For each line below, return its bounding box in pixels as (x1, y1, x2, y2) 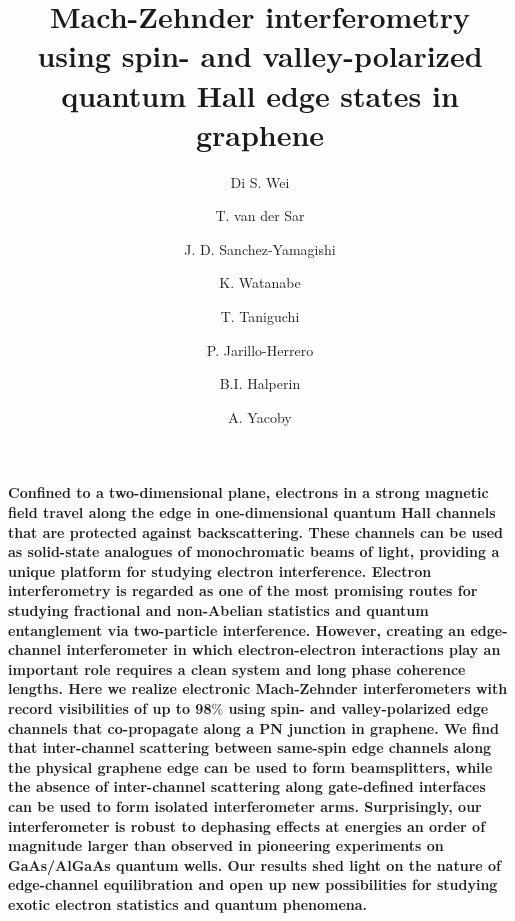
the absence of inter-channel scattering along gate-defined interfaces (8, 776, 486, 797)
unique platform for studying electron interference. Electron (8, 560, 432, 581)
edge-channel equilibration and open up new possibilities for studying (8, 874, 498, 895)
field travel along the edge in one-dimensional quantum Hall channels (8, 502, 496, 523)
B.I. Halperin (219, 373, 301, 394)
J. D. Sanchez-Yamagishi (184, 238, 336, 259)
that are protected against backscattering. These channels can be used (8, 521, 504, 542)
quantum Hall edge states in (61, 74, 459, 115)
